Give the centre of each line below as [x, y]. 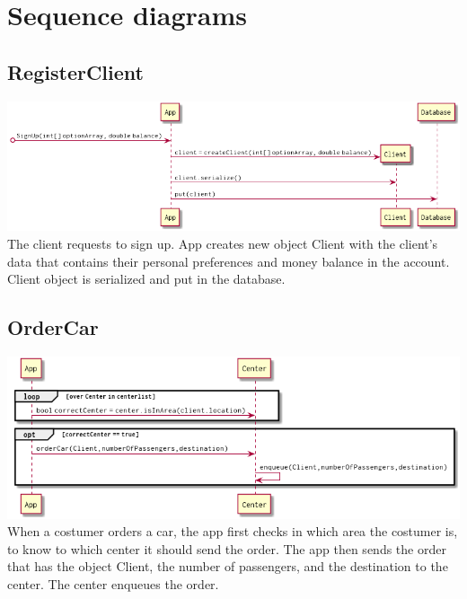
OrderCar [53, 327]
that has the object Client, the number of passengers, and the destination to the [228, 566]
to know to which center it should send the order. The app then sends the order [227, 548]
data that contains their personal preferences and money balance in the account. [229, 261]
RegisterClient [75, 71]
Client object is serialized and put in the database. [146, 279]
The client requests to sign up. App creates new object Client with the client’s [223, 243]
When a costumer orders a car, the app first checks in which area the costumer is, [233, 531]
